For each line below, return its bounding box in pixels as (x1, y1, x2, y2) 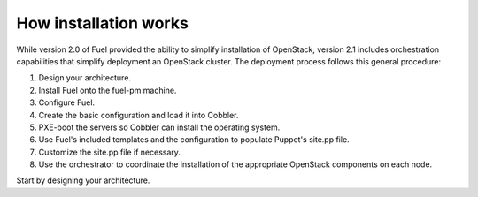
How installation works (16, 13, 189, 33)
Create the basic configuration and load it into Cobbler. (38, 110, 239, 120)
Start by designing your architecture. (16, 175, 150, 186)
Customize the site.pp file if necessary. (38, 147, 181, 157)
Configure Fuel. (38, 97, 96, 108)
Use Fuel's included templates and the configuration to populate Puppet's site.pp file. (38, 134, 350, 145)
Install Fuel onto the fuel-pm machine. (38, 85, 177, 95)
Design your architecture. (38, 72, 132, 83)
